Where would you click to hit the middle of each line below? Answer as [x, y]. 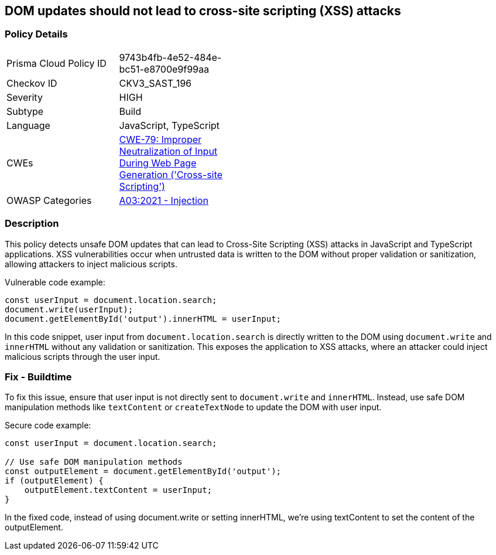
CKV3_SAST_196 [155, 83]
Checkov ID [32, 83]
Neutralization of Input [168, 151]
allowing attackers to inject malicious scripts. [91, 264]
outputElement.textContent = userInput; [118, 490]
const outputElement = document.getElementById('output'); [143, 471]
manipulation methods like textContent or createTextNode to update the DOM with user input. [193, 407]
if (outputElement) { [54, 481]
